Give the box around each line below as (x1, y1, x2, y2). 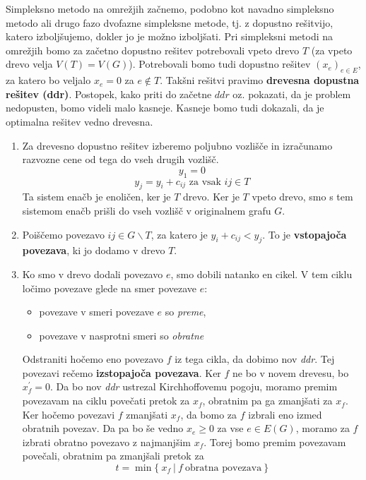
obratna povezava (185, 463, 262, 474)
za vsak (189, 176, 221, 187)
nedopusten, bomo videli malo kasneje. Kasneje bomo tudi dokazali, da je (6, 100, 324, 115)
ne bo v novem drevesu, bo (232, 365, 349, 380)
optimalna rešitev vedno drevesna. (6, 114, 153, 128)
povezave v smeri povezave (39, 304, 154, 319)
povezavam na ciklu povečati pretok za (22, 393, 190, 408)
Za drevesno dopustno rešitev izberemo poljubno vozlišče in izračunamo (22, 138, 333, 152)
